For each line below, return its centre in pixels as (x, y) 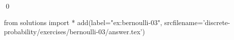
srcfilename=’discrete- (197, 22)
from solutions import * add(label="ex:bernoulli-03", (83, 22)
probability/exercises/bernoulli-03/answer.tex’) (75, 32)
